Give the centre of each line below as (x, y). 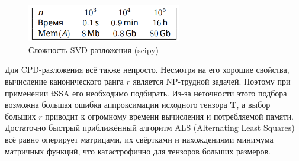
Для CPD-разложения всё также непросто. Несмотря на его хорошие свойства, (147, 70)
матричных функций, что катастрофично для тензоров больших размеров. (138, 151)
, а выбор (253, 104)
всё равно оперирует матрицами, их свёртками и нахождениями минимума (139, 139)
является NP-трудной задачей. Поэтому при (212, 81)
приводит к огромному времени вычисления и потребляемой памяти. (169, 116)
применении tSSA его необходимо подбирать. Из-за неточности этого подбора (146, 93)
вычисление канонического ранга (64, 81)
